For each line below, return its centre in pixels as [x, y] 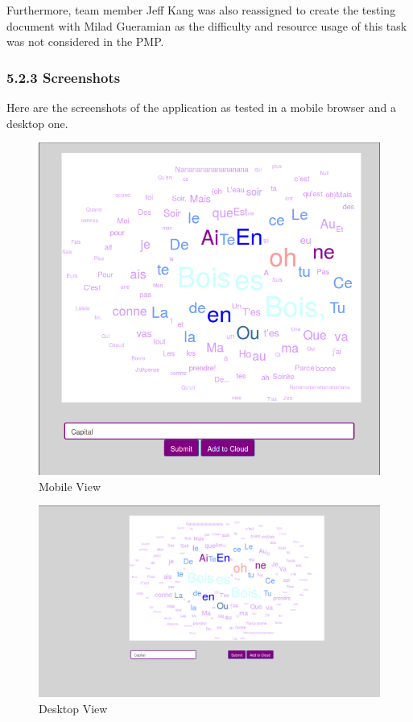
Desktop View [73, 708]
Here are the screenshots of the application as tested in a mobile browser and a [201, 107]
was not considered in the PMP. [85, 41]
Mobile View [70, 486]
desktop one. [37, 123]
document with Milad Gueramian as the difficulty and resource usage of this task [207, 25]
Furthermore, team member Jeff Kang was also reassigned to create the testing [201, 10]
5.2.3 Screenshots [64, 77]
